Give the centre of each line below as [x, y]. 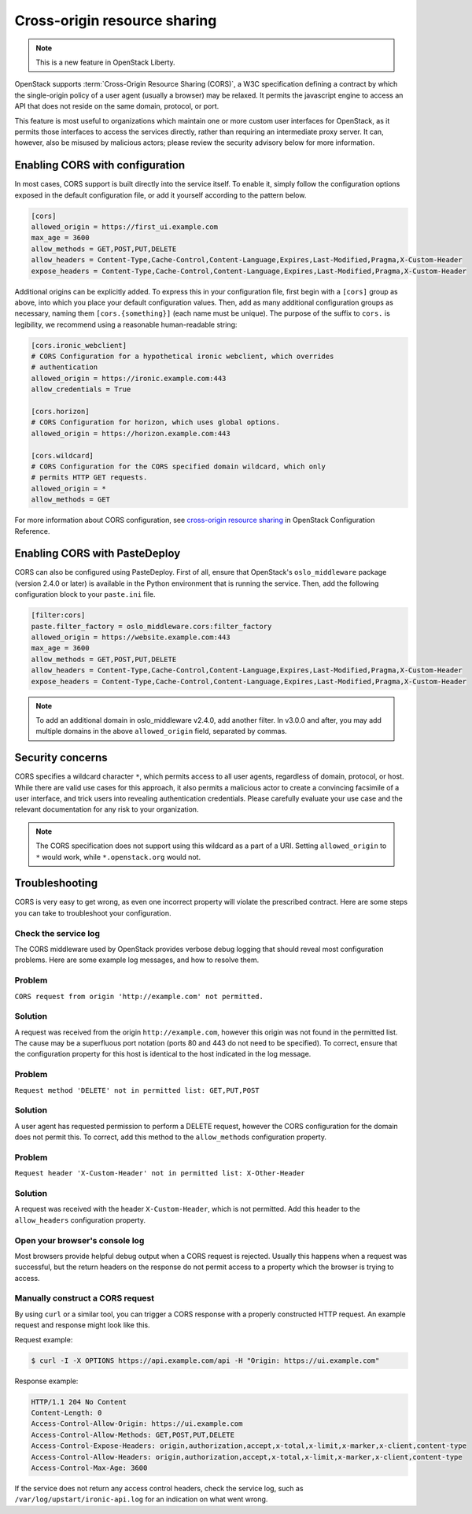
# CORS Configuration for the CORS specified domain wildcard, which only [179, 466]
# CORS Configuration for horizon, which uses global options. [156, 422]
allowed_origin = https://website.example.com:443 [131, 637]
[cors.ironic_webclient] [79, 345]
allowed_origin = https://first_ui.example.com [124, 227]
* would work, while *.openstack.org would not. [118, 857]
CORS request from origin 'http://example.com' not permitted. [139, 996]
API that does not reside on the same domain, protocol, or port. [117, 106]
